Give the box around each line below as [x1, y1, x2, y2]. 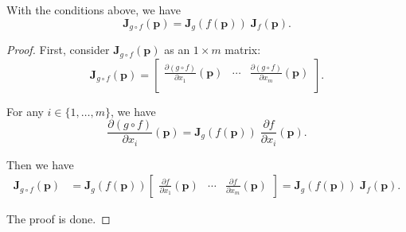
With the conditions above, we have [6, 2, 182, 17]
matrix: [224, 41, 261, 58]
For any [6, 102, 44, 119]
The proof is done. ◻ [6, 211, 111, 227]
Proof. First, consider [6, 41, 110, 58]
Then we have [6, 156, 74, 172]
